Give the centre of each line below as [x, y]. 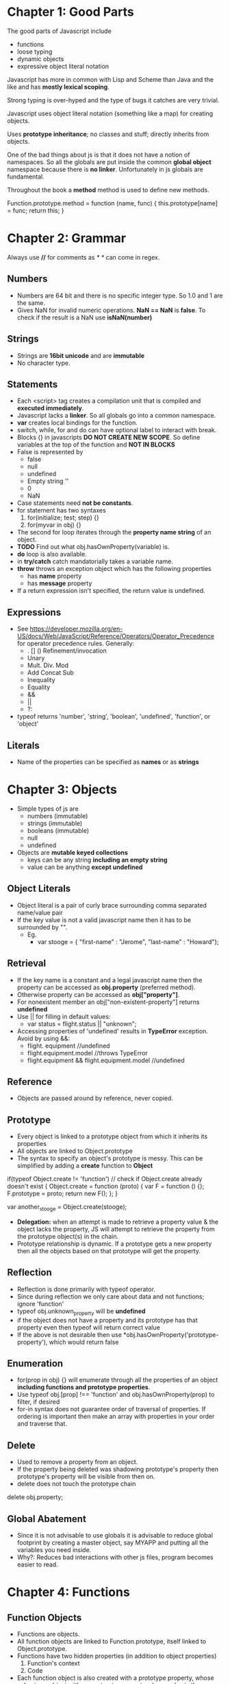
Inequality [41, 680]
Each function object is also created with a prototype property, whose [115, 1678]
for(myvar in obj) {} [54, 525]
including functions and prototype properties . [84, 1387]
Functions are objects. [48, 1634]
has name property [54, 576]
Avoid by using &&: [43, 1038]
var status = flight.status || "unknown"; [82, 1024]
